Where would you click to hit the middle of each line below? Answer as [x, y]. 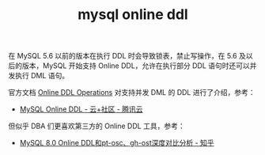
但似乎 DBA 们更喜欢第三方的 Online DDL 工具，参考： [97, 126]
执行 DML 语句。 [42, 76]
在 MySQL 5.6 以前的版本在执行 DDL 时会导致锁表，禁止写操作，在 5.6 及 [127, 56]
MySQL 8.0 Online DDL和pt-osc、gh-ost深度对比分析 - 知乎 [117, 143]
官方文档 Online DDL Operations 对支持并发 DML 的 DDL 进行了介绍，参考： [132, 93]
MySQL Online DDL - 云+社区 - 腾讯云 [81, 109]
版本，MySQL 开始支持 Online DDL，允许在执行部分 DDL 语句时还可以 [136, 66]
